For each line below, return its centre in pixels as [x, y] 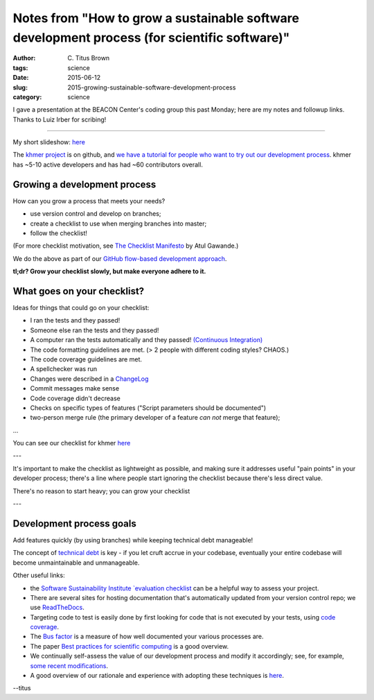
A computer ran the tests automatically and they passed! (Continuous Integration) [146, 340]
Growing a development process [84, 184]
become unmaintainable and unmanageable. [76, 563]
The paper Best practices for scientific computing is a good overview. [130, 646]
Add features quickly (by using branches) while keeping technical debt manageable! [133, 540]
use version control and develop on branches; [96, 214]
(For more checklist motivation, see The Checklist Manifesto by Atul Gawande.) [126, 246]
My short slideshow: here [49, 142]
